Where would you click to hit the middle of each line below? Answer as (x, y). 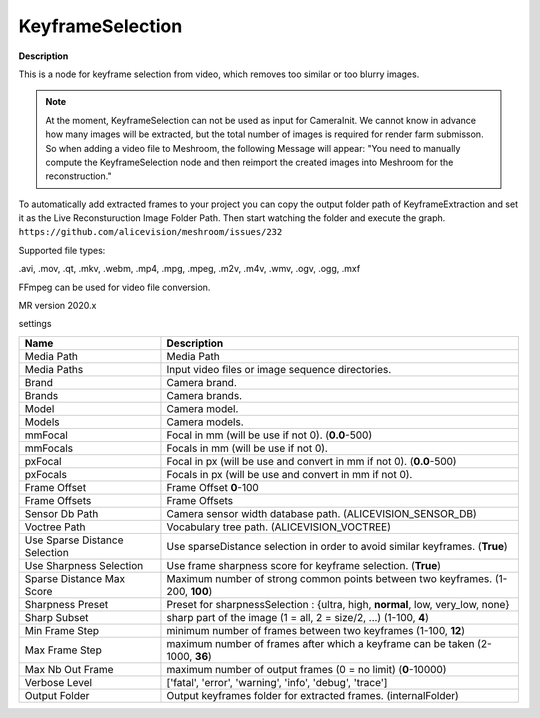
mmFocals (49, 448)
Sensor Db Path (61, 513)
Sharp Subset (56, 617)
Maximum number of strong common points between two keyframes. (329, 578)
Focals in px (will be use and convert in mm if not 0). (289, 474)
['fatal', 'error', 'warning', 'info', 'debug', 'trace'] (277, 682)
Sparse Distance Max (74, 578)
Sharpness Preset (66, 604)
